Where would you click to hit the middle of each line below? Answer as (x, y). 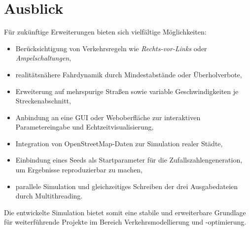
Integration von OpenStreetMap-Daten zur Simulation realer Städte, (119, 143)
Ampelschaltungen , (43, 58)
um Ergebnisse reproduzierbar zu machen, (79, 170)
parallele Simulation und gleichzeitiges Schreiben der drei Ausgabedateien (127, 186)
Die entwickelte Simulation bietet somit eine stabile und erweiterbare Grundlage (125, 212)
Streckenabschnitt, (43, 101)
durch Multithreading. (49, 196)
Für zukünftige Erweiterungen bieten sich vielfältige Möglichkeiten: (105, 32)
